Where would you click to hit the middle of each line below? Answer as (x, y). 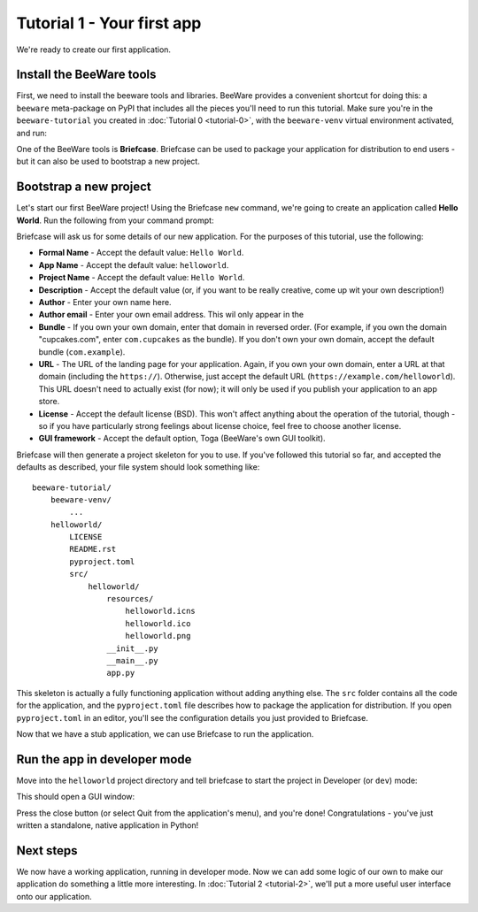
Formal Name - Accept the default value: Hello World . (141, 253)
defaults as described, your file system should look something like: (138, 467)
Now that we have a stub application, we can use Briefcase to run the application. (165, 733)
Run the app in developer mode (104, 759)
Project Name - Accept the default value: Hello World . (142, 278)
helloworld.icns (161, 611)
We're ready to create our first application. (94, 50)
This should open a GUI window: (76, 797)
